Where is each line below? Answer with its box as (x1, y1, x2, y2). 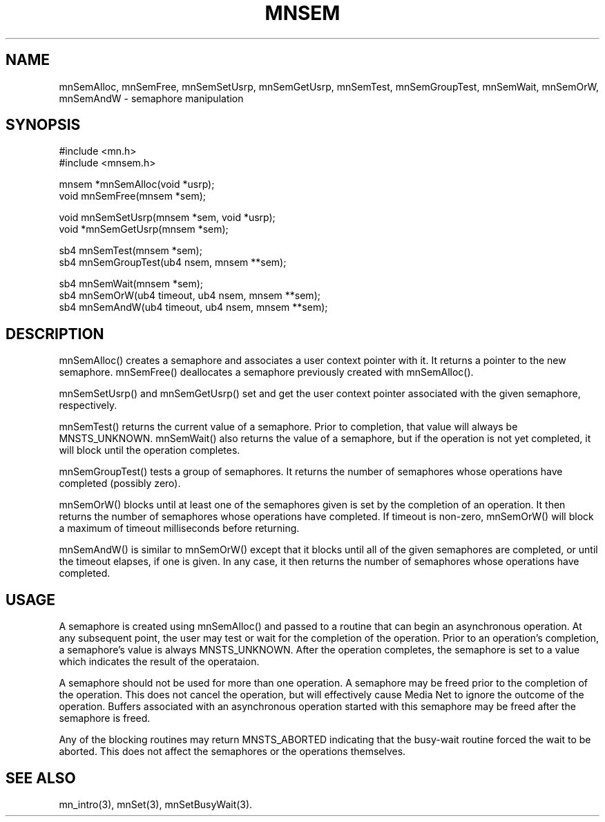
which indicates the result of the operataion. (59, 656, 260, 668)
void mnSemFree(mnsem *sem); (59, 190, 206, 202)
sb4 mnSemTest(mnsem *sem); (59, 245, 202, 257)
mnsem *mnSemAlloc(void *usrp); (59, 178, 215, 191)
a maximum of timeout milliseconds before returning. (59, 522, 300, 535)
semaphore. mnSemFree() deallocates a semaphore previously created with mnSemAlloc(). (59, 366, 474, 379)
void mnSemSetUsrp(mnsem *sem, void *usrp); (59, 211, 276, 224)
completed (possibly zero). (59, 477, 181, 490)
